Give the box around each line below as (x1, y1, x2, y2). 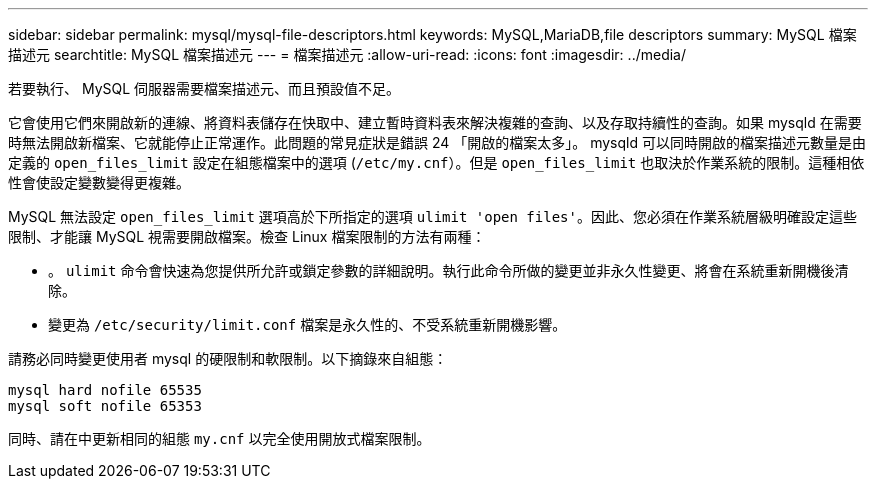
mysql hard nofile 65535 (8, 382, 202, 398)
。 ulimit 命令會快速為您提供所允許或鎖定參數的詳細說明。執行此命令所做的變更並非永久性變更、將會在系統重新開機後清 (48, 262, 849, 279)
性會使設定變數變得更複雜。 (8, 174, 190, 191)
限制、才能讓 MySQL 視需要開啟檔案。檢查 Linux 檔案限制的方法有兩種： (8, 228, 486, 245)
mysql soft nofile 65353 (8, 398, 202, 414)
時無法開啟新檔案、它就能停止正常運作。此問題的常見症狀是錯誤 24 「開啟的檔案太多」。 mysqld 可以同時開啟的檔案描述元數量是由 (8, 134, 866, 151)
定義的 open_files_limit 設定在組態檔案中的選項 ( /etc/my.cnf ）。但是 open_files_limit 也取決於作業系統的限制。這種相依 (8, 154, 865, 171)
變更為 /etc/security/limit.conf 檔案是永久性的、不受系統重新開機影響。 (48, 316, 567, 333)
